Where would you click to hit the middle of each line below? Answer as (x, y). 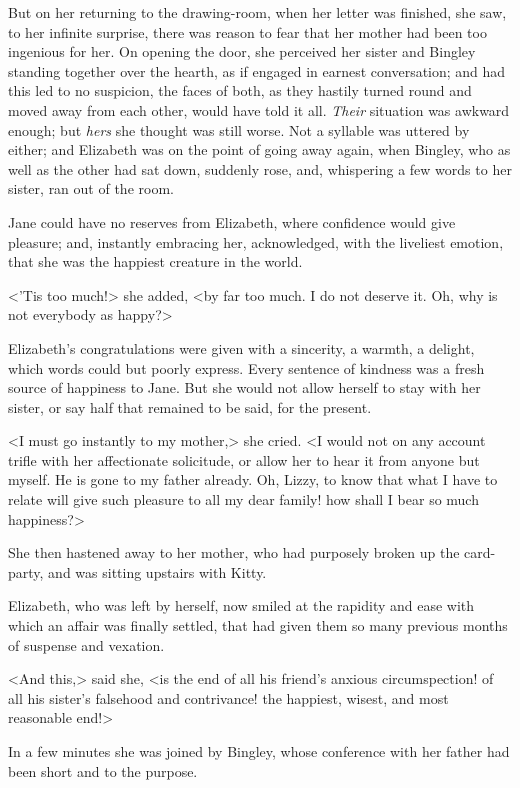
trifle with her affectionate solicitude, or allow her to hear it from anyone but (244, 459)
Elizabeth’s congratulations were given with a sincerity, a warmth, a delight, (241, 347)
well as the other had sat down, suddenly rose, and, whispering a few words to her (260, 168)
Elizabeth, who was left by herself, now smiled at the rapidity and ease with (241, 605)
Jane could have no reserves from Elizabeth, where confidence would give (232, 221)
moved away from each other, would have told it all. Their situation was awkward (259, 109)
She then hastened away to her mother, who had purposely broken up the (234, 552)
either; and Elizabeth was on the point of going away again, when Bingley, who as (259, 149)
